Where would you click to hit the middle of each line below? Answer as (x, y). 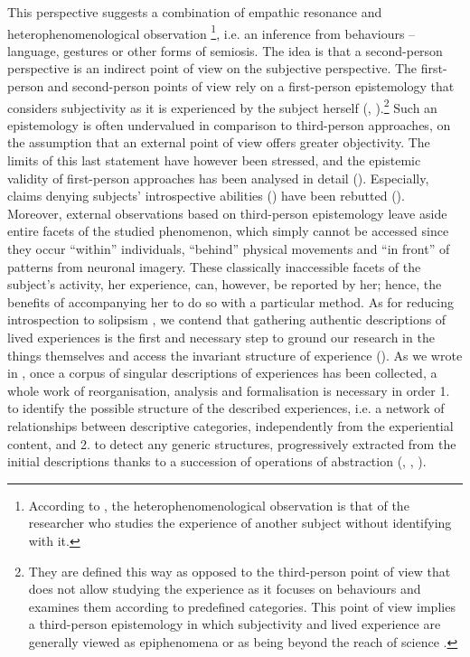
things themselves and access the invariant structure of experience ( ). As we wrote (235, 355)
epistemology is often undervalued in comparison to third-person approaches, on (229, 124)
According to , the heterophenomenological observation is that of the (219, 505)
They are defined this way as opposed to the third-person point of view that (240, 571)
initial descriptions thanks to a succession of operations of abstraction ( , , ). (217, 461)
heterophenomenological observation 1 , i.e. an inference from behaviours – (211, 32)
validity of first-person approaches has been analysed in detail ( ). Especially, (218, 178)
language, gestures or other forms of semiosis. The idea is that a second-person (225, 50)
